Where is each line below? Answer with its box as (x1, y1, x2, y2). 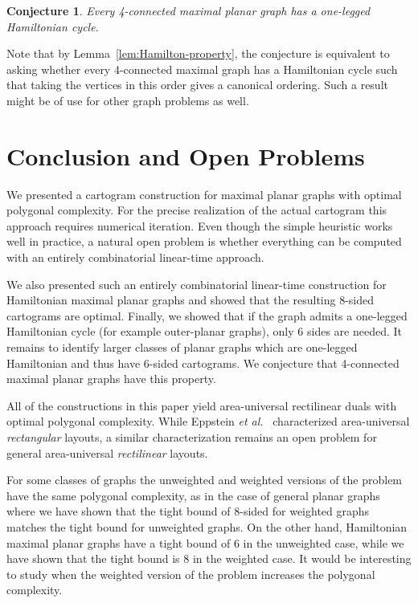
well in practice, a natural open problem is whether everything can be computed (6, 233, 402, 250)
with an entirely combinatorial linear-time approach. (6, 249, 264, 266)
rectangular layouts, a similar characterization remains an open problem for (6, 429, 377, 445)
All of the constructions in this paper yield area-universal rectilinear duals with (6, 397, 397, 414)
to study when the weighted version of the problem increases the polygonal (6, 565, 375, 582)
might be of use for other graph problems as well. (6, 92, 249, 108)
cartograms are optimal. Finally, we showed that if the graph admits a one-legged (6, 307, 408, 324)
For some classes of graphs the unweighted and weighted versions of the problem (6, 471, 403, 488)
